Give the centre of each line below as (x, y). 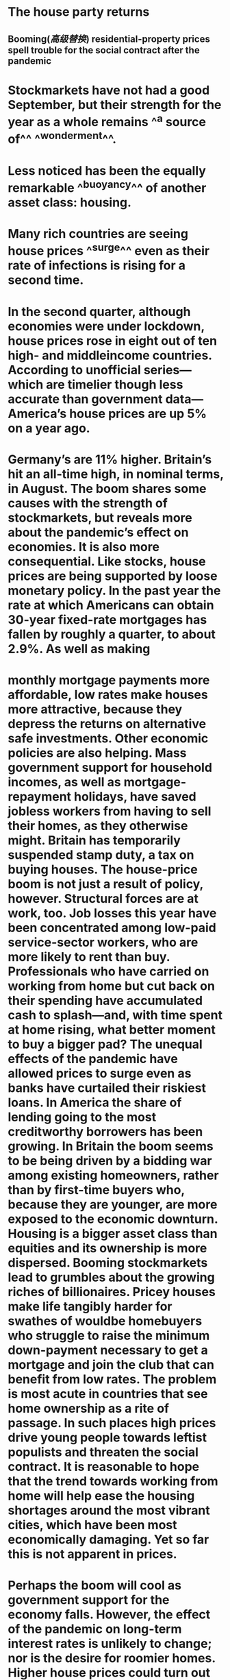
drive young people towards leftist (107, 1438)
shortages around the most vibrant (109, 1510)
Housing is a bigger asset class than (113, 1234)
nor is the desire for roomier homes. (112, 1658)
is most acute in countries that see (108, 1394)
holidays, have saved (135, 797)
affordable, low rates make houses (108, 695)
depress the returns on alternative (107, 724)
